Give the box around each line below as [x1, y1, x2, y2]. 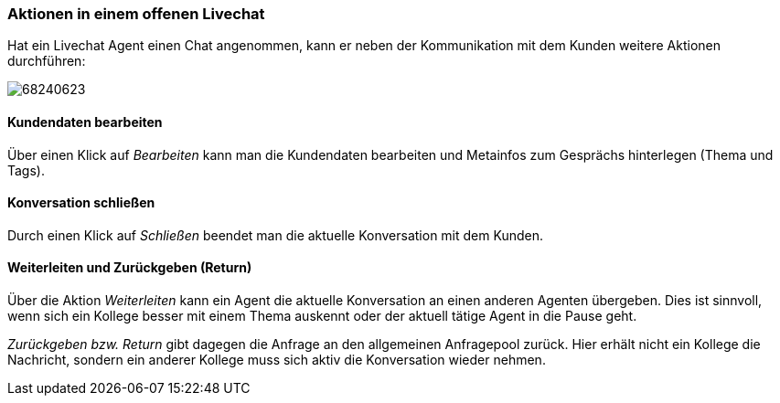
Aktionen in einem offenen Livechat [7, 5, 265, 23]
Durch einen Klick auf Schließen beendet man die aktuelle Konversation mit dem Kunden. [7, 227, 543, 243]
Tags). [7, 162, 45, 178]
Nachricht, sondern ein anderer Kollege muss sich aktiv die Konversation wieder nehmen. [7, 352, 546, 368]
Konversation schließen [7, 195, 155, 211]
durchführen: [7, 53, 86, 69]
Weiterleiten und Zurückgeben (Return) [7, 260, 252, 276]
